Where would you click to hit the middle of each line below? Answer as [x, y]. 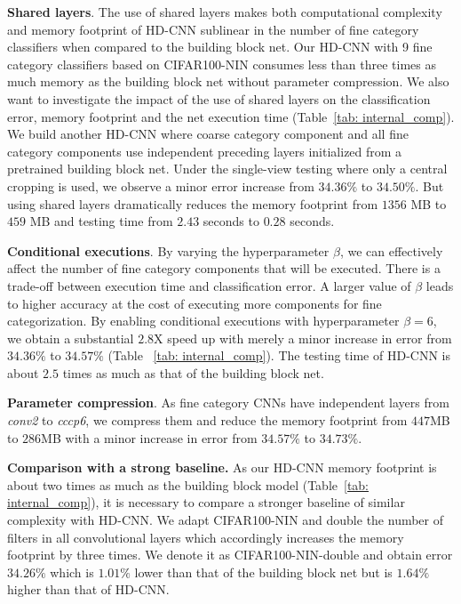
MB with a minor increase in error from [149, 437]
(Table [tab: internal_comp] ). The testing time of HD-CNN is [279, 355]
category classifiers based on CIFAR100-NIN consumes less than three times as [222, 64]
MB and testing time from [101, 221]
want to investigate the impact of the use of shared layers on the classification [219, 98]
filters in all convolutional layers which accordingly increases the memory [206, 537]
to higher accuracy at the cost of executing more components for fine [195, 303]
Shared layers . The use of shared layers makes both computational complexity [225, 12]
